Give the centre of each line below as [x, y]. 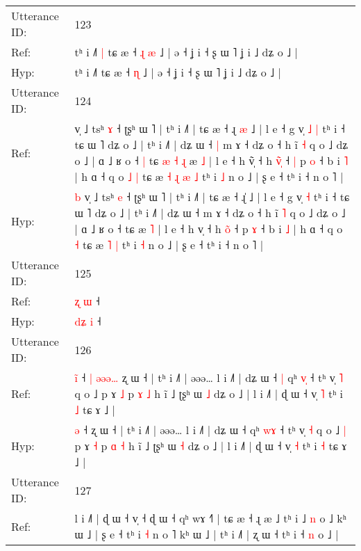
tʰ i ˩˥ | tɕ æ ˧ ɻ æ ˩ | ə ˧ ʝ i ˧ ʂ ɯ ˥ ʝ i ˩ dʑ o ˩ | [186, 52]
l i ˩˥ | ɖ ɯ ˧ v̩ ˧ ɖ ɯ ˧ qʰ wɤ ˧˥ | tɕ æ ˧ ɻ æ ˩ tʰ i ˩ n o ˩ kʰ [210, 518]
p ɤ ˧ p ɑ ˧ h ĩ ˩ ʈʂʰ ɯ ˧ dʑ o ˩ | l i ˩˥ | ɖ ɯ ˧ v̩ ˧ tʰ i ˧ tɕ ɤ [211, 446]
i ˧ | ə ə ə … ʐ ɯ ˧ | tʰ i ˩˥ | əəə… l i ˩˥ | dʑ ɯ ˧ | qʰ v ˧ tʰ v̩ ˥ [209, 377]
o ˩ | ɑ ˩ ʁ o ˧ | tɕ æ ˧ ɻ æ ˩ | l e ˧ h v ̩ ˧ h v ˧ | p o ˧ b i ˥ [211, 160]
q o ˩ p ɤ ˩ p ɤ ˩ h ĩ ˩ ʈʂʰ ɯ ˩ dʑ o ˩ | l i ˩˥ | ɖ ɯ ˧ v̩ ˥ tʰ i [209, 393]
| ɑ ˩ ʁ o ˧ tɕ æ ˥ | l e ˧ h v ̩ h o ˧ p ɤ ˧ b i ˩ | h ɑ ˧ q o [209, 229]
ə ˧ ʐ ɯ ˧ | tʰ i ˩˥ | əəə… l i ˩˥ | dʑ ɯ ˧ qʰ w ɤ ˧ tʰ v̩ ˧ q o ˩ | [210, 430]
